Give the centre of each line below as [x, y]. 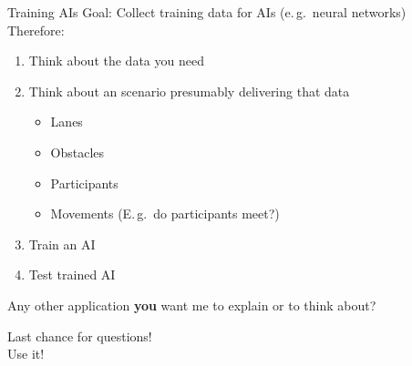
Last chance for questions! [80, 335]
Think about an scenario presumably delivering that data [189, 91]
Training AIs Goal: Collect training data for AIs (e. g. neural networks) [207, 12]
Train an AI [62, 244]
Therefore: [36, 30]
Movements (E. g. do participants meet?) [165, 213]
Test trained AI [72, 274]
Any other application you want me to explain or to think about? [192, 305]
